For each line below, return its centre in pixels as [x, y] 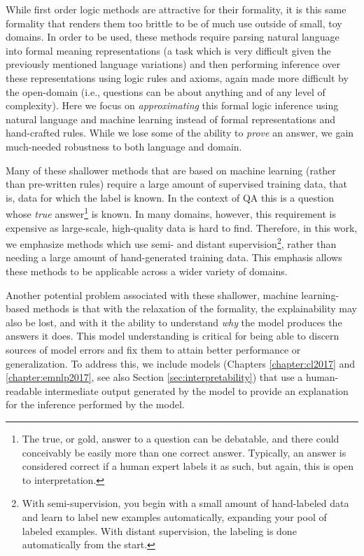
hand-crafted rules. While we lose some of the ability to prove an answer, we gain [180, 133]
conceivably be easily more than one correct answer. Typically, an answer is [184, 452]
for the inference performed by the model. [95, 404]
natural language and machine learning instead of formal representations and [171, 119]
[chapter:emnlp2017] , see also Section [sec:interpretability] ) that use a [154, 377]
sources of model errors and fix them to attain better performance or [153, 349]
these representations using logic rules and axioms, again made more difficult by [177, 77]
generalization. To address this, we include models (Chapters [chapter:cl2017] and [181, 363]
